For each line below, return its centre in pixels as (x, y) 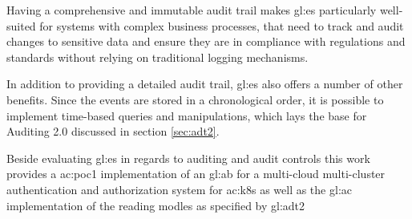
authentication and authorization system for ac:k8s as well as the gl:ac (179, 189)
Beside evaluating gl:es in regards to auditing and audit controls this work (188, 158)
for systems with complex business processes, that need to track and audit (222, 25)
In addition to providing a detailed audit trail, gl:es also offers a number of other (205, 84)
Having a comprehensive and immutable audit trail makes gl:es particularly (192, 10)
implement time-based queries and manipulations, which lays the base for (187, 115)
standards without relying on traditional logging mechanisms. (158, 57)
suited (21, 25)
